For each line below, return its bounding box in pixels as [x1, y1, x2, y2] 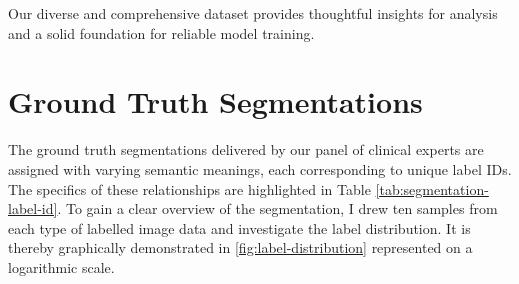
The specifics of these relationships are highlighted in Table [8, 178, 371, 199]
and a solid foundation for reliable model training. [8, 22, 315, 43]
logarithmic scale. [8, 256, 115, 277]
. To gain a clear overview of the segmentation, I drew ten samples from [57, 198, 498, 219]
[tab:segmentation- [375, 178, 489, 199]
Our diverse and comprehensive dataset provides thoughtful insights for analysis [8, 3, 498, 23]
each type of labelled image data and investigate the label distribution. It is [8, 217, 471, 238]
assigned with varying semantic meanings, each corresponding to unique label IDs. [8, 158, 512, 179]
